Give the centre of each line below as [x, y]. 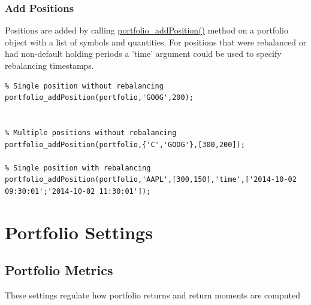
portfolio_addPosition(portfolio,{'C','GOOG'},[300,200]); [125, 144]
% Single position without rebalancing [84, 86]
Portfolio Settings [79, 232]
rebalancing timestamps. [49, 65]
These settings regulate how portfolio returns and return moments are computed [153, 295]
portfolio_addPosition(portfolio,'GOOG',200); [99, 98]
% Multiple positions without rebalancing [91, 132]
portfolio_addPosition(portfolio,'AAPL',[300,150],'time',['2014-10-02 [151, 180]
